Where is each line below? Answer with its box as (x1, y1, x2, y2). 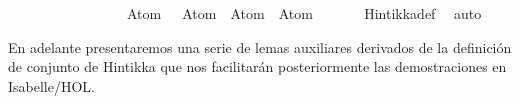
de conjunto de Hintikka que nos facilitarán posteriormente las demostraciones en (8, 56, 507, 77)
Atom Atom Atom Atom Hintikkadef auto (126, 3, 482, 23)
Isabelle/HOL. (8, 75, 95, 96)
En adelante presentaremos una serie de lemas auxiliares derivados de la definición (8, 36, 512, 57)
